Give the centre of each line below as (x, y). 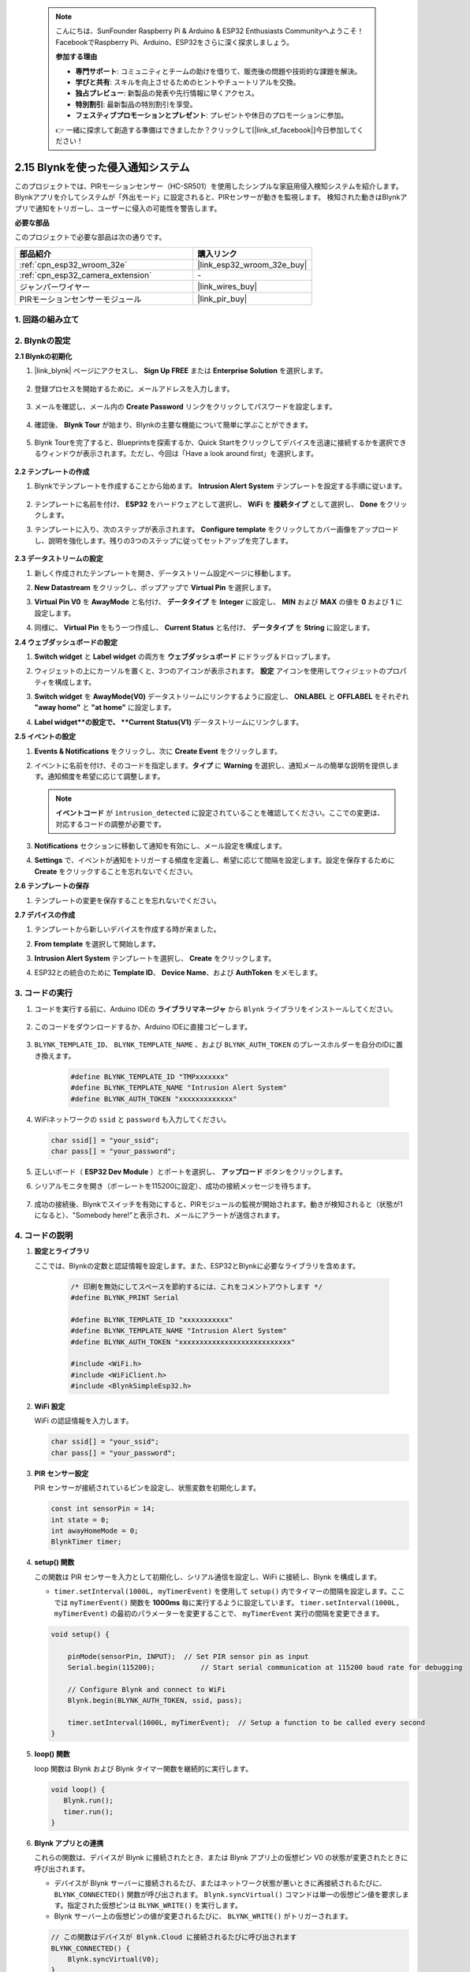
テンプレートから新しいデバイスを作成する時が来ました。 (127, 929)
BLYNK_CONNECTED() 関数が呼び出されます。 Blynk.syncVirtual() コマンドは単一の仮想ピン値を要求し (228, 1894)
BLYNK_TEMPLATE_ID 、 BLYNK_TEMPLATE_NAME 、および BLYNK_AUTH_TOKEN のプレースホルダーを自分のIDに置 (219, 1044)
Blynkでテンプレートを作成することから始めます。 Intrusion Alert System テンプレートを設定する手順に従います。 (220, 486)
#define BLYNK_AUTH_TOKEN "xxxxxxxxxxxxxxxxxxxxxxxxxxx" (183, 1342)
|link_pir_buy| (222, 298)
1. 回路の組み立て (47, 319)
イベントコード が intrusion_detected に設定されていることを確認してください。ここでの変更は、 (220, 813)
